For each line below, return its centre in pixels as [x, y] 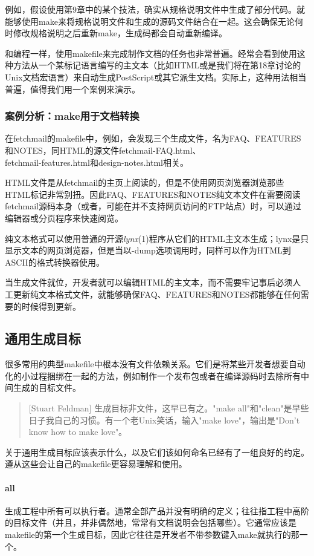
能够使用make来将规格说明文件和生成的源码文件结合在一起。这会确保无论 [150, 21]
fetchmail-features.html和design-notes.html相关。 [97, 162]
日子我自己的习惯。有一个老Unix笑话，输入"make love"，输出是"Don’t [164, 420]
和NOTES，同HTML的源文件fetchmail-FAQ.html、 [103, 150]
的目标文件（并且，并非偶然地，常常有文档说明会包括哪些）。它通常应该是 [151, 522]
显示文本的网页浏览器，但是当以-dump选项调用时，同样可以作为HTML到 [148, 250]
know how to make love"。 [78, 432]
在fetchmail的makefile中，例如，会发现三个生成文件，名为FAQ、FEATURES [153, 138]
